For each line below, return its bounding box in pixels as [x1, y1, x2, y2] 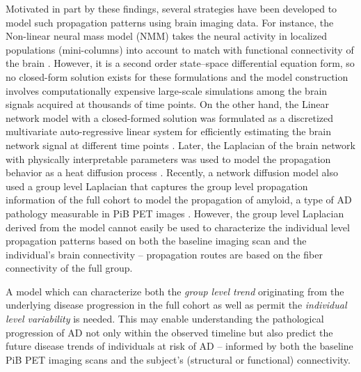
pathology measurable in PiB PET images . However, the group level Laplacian [6, 206, 344, 220]
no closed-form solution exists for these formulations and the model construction [6, 69, 348, 84]
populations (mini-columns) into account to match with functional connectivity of [6, 42, 354, 56]
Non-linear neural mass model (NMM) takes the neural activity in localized [6, 29, 327, 43]
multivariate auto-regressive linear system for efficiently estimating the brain [6, 124, 332, 139]
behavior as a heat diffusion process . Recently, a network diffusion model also [6, 165, 338, 180]
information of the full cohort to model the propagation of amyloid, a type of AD [6, 192, 352, 207]
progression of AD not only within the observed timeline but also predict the [6, 325, 333, 339]
